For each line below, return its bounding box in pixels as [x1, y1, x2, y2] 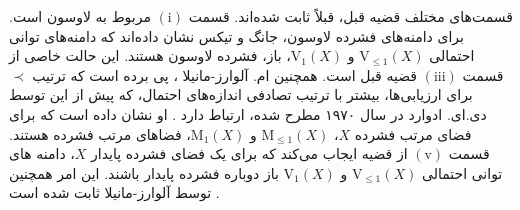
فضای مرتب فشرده [354, 123, 472, 144]
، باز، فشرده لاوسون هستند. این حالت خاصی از [9, 45, 291, 66]
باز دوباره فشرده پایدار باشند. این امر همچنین [9, 162, 279, 183]
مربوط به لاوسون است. [9, 6, 151, 26]
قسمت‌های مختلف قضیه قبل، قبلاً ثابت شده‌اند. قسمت [188, 6, 513, 26]
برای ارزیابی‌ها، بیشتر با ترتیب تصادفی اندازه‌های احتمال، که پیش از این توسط [9, 84, 473, 105]
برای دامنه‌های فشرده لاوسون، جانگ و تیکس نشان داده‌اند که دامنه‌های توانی [9, 25, 464, 46]
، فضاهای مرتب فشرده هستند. [9, 123, 191, 144]
